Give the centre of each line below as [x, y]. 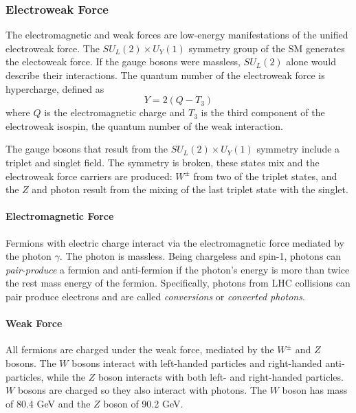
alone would [311, 62]
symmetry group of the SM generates [267, 48]
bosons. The [31, 362]
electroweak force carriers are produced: [89, 176]
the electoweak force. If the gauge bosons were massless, [123, 62]
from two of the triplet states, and [265, 176]
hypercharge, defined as [55, 88]
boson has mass [315, 390]
